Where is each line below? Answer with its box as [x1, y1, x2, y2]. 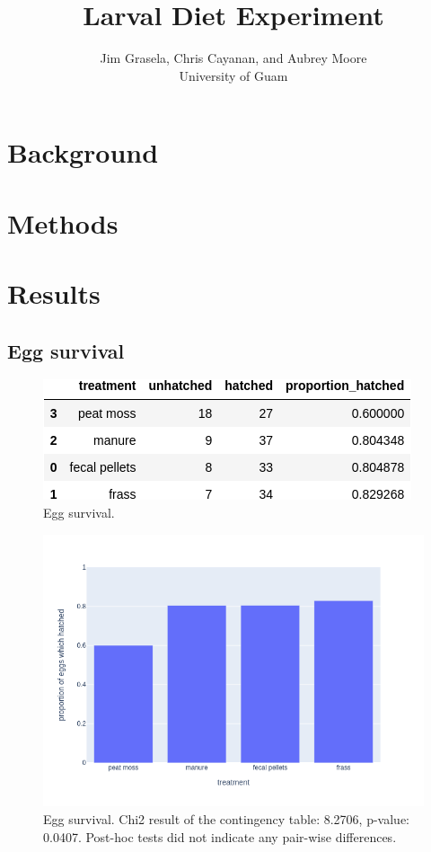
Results [7, 275, 101, 312]
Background [7, 134, 159, 171]
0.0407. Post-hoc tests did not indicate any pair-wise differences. [43, 827, 397, 846]
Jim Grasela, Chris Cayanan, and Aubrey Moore [100, 49, 367, 67]
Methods [7, 204, 119, 241]
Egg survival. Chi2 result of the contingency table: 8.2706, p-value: [43, 810, 410, 829]
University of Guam [179, 66, 288, 84]
